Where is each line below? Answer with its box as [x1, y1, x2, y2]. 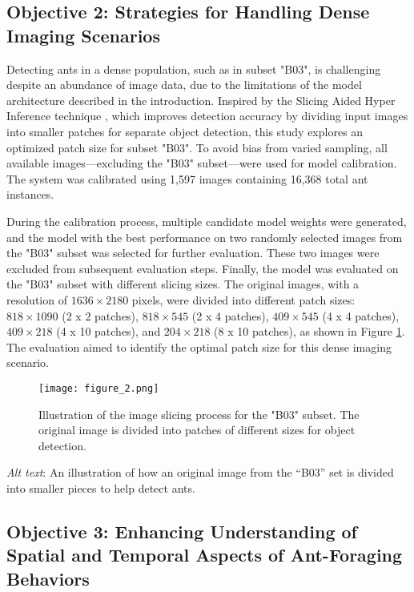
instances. [6, 186, 54, 203]
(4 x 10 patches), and [56, 323, 161, 340]
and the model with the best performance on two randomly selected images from [6, 228, 403, 245]
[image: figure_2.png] [38, 382, 159, 394]
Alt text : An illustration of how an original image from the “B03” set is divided [6, 464, 394, 481]
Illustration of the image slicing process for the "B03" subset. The [38, 405, 360, 422]
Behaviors [6, 566, 90, 590]
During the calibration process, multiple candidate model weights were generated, [6, 212, 407, 229]
